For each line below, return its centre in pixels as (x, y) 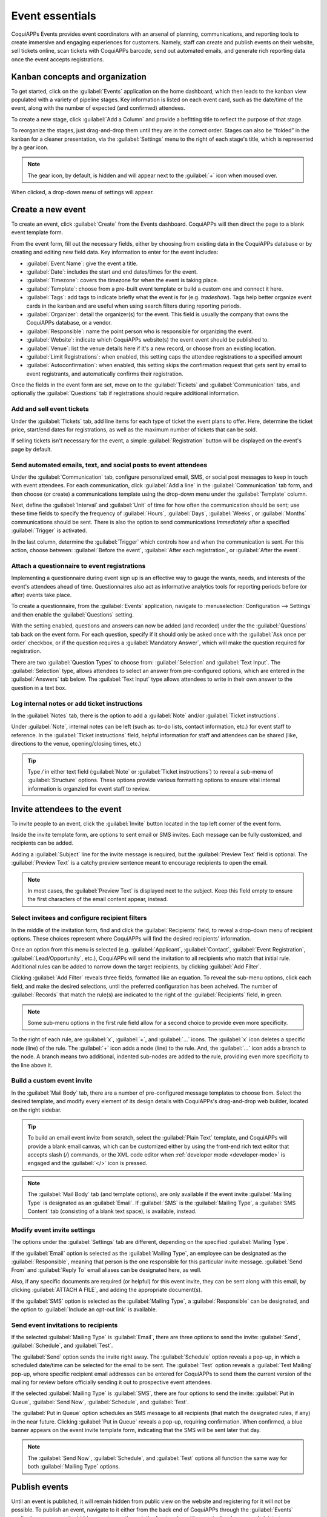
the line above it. (32, 1065)
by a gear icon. (30, 147)
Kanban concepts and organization (79, 77)
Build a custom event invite (52, 1081)
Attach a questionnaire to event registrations (78, 566)
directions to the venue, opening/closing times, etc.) (76, 744)
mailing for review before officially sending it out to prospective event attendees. (111, 1382)
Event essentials (54, 16)
